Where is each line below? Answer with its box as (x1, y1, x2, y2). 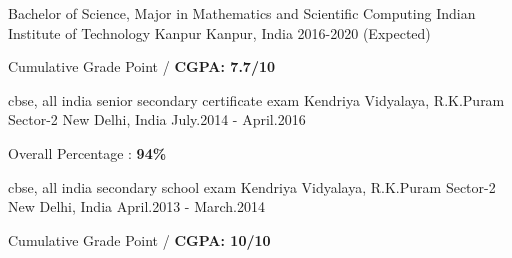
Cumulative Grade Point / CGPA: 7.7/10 (8, 56, 276, 77)
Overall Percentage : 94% (8, 142, 167, 163)
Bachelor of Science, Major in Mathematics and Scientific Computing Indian (8, 3, 476, 23)
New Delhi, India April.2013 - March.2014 (8, 196, 265, 217)
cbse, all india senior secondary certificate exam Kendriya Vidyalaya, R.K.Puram (8, 89, 505, 110)
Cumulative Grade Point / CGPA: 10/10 (8, 229, 271, 250)
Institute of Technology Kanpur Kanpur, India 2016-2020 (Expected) (8, 22, 431, 43)
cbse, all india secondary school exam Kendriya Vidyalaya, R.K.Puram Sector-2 (8, 176, 496, 197)
